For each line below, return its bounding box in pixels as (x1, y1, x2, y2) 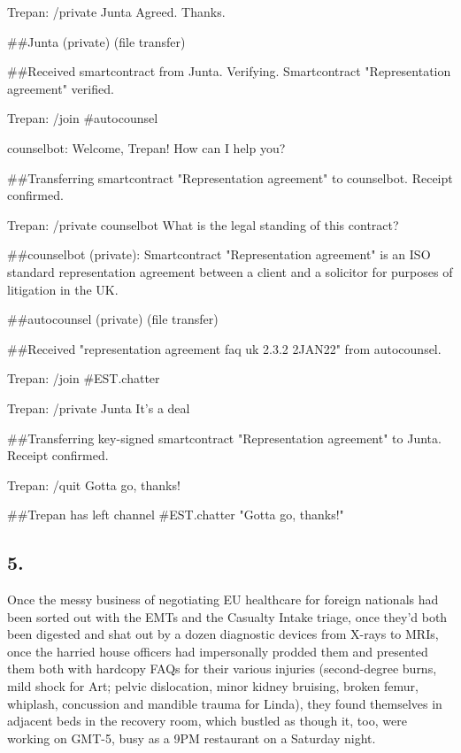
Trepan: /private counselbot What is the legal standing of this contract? (7, 215, 399, 234)
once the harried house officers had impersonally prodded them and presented (7, 642, 428, 660)
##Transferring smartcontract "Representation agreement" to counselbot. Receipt (7, 168, 453, 187)
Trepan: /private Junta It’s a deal (7, 398, 190, 417)
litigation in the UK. (7, 280, 119, 298)
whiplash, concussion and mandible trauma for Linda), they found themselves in (7, 694, 442, 712)
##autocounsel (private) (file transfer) (7, 310, 219, 328)
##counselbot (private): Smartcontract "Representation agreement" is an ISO (7, 245, 431, 264)
